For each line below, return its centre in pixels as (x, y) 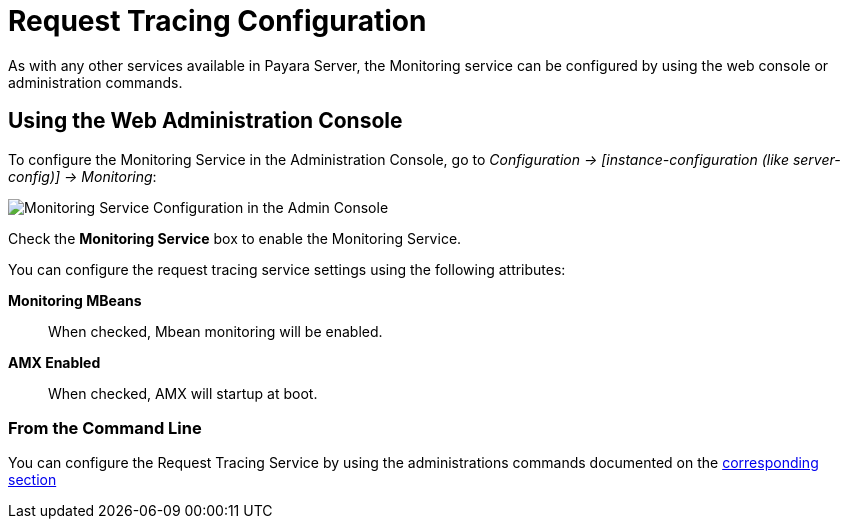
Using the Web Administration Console (205, 121)
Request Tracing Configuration (217, 21)
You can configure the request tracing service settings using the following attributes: (287, 269)
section (32, 480)
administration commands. (95, 82)
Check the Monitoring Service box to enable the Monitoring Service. (235, 238)
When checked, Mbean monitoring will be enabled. (215, 331)
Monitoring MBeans (75, 300)
